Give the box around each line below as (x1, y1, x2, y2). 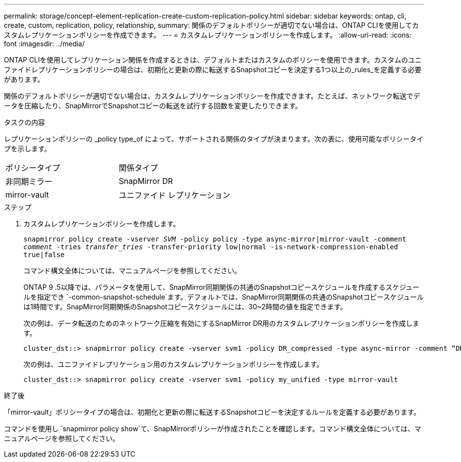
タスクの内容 (4, 118, 45, 126)
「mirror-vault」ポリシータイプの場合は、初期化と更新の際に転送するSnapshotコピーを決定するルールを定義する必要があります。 (4, 408, 420, 416)
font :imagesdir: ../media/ (4, 40, 85, 48)
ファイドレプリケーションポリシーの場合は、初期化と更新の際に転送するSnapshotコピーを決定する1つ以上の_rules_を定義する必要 (4, 65, 422, 74)
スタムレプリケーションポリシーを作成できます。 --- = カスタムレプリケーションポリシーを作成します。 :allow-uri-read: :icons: (4, 31, 412, 39)
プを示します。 (4, 144, 51, 153)
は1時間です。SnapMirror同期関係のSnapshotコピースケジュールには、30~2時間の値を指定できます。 (23, 302, 347, 311)
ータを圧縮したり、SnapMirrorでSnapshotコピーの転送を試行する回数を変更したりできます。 (4, 101, 302, 110)
